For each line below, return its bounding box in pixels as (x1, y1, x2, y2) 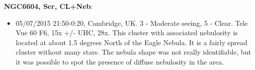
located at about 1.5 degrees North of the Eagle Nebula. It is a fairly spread (15, 37, 248, 47)
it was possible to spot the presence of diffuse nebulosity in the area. (15, 56, 224, 67)
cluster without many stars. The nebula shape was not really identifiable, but (15, 47, 252, 57)
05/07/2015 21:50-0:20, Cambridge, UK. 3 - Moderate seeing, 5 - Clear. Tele (15, 17, 248, 28)
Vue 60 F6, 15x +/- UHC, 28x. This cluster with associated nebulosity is (15, 27, 238, 38)
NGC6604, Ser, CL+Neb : (4, 1, 93, 11)
